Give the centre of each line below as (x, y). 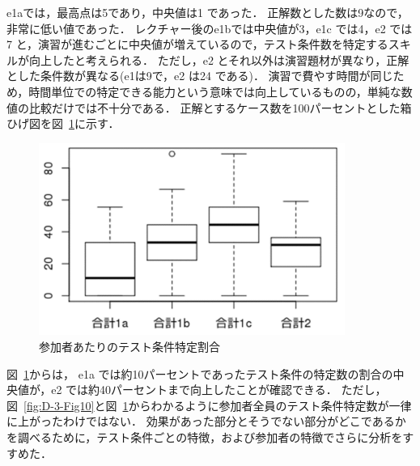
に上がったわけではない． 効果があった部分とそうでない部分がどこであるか (206, 421)
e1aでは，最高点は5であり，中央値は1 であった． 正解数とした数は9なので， (208, 12)
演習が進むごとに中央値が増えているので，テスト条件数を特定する (213, 44)
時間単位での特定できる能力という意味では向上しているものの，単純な (215, 91)
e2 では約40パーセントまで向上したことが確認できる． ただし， (219, 390)
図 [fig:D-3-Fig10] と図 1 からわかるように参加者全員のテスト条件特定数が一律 (209, 405)
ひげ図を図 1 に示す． (63, 123)
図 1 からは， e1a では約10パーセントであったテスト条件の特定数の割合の (200, 373)
